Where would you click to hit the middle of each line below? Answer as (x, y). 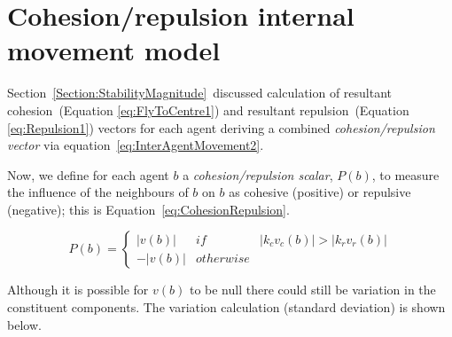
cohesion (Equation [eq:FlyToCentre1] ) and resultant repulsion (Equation (208, 110)
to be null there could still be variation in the (312, 290)
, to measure (405, 174)
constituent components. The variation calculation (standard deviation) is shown (226, 307)
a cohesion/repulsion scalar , (258, 174)
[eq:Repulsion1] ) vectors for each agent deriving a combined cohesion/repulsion (221, 127)
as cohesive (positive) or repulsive (320, 192)
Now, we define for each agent (88, 174)
